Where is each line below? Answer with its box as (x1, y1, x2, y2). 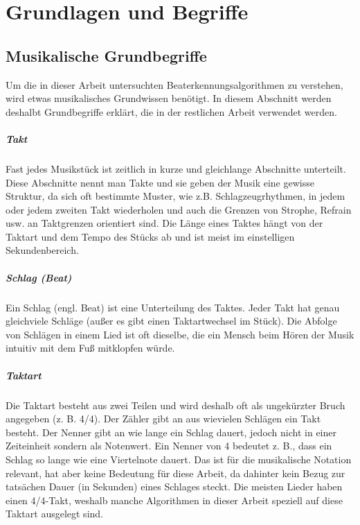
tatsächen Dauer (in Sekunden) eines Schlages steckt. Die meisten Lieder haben (6, 479, 343, 494)
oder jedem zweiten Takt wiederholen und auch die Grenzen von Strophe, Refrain (6, 202, 352, 216)
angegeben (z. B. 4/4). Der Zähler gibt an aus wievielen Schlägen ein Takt (6, 411, 321, 426)
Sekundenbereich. (6, 243, 79, 257)
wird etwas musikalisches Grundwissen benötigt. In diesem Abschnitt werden (6, 91, 332, 105)
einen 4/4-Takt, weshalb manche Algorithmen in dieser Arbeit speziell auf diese (6, 492, 343, 507)
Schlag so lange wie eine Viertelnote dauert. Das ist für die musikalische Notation (6, 451, 352, 466)
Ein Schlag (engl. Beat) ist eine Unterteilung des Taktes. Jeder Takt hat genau (6, 300, 340, 314)
